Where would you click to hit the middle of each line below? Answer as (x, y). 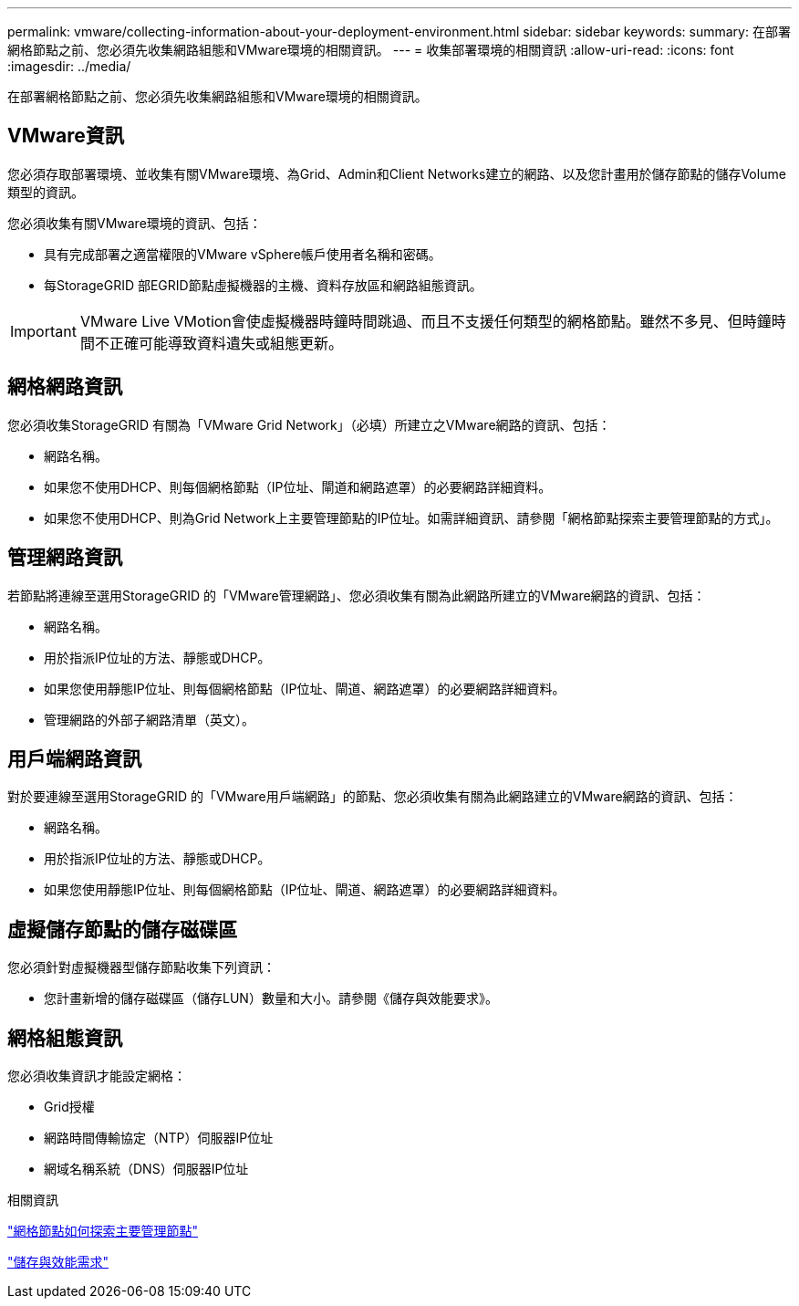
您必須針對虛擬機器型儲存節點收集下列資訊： (141, 967)
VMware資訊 (66, 136)
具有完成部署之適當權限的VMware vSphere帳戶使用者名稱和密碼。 (243, 254)
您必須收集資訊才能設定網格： (97, 1076)
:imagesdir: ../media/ (69, 66)
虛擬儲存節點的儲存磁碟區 (122, 929)
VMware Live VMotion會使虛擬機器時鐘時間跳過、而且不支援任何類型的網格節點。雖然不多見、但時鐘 (425, 321)
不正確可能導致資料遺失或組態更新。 (218, 343)
